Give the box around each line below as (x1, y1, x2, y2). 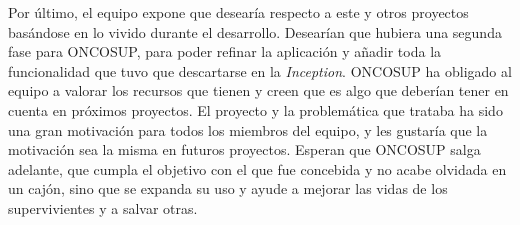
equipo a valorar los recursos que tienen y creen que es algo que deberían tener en (8, 80, 509, 101)
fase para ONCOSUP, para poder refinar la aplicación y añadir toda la (8, 41, 442, 62)
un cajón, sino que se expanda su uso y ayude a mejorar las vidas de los (8, 178, 448, 199)
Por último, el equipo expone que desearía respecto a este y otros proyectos (8, 2, 469, 22)
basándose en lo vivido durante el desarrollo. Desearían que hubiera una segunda (8, 21, 502, 42)
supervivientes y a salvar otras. (8, 197, 198, 218)
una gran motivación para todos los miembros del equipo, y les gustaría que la (8, 119, 488, 140)
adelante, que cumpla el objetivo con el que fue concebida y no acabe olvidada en (8, 158, 507, 179)
